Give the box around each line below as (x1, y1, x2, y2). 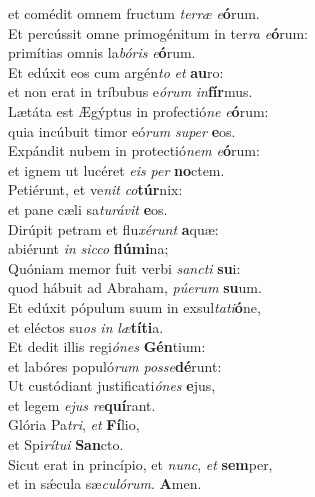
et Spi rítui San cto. (8, 434, 124, 455)
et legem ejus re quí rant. (8, 394, 156, 415)
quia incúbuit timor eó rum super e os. (8, 120, 236, 141)
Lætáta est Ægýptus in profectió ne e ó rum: (8, 100, 269, 121)
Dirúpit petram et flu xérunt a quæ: (8, 218, 219, 239)
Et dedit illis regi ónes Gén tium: (8, 336, 206, 357)
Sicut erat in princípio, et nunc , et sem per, (8, 453, 273, 474)
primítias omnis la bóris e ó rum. (8, 42, 196, 63)
